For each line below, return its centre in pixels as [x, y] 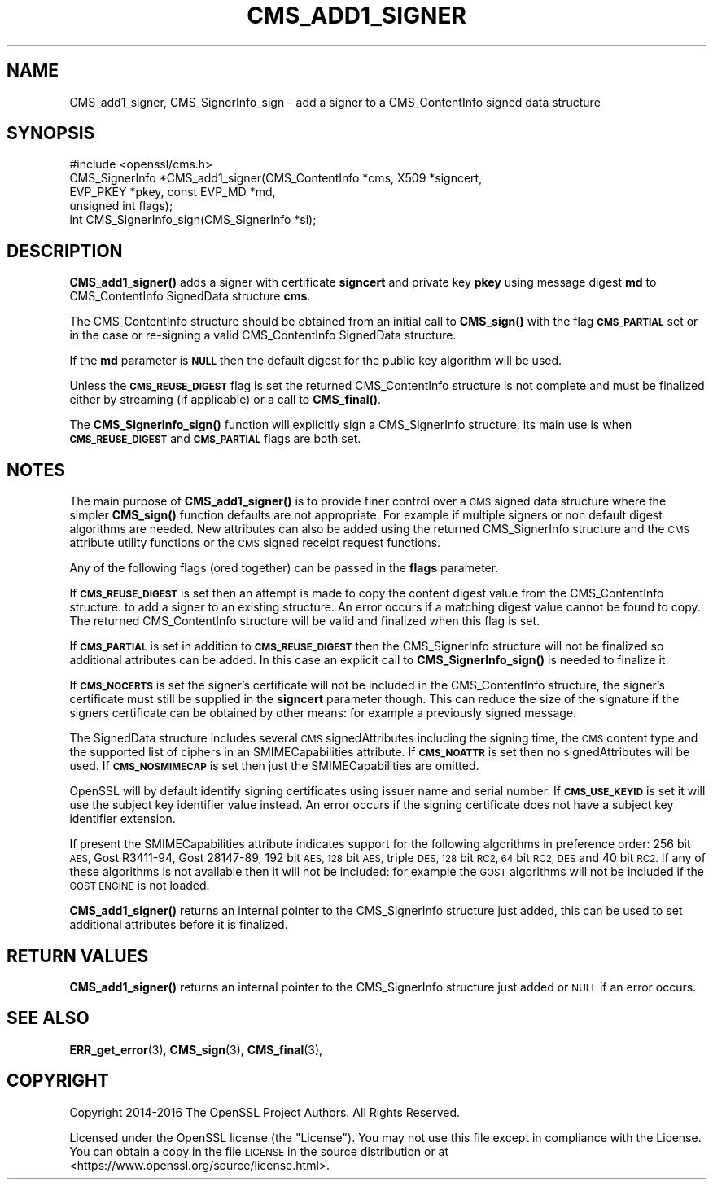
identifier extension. [122, 819]
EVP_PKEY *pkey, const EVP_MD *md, [173, 192]
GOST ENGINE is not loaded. [140, 886]
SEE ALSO [48, 1018]
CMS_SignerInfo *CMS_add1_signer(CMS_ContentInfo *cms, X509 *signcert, [276, 178]
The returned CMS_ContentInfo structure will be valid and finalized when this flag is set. [305, 621]
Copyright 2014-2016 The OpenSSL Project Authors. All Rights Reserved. [265, 1112]
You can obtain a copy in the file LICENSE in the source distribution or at [259, 1151]
